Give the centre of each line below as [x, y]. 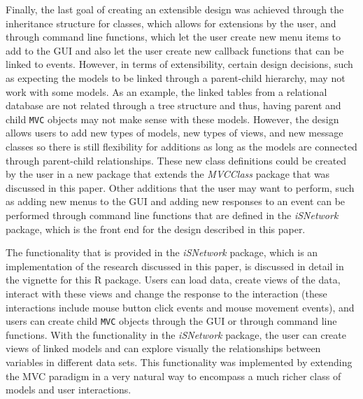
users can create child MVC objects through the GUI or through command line [171, 321]
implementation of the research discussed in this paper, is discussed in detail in [175, 266]
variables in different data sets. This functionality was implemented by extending [179, 362]
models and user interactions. [69, 390]
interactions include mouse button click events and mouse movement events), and [180, 307]
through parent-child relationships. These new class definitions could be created [176, 160]
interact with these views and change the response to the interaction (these [166, 293]
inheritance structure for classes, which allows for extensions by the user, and [171, 23]
